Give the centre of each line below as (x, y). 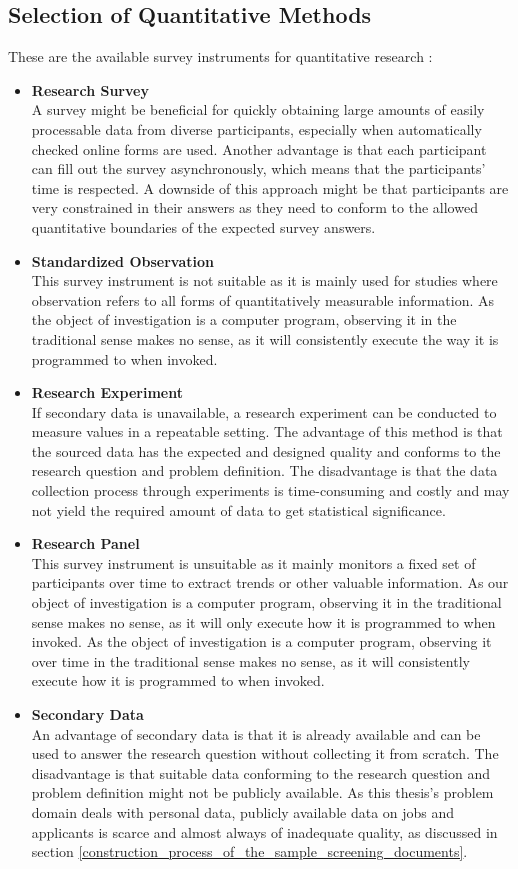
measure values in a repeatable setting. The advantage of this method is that (267, 431)
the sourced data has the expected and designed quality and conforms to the (266, 450)
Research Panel (85, 543)
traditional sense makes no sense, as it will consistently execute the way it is (265, 338)
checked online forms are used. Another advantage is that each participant (259, 148)
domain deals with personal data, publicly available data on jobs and (243, 811)
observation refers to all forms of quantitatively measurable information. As (263, 299)
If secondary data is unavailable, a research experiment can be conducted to (264, 411)
